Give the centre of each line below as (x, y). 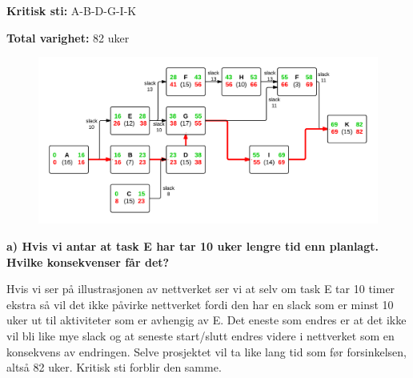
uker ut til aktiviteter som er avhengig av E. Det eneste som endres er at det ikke (206, 320)
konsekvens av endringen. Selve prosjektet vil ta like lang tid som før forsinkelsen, (206, 351)
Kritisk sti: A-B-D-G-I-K (72, 10)
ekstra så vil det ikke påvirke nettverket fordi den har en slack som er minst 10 (200, 304)
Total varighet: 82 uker (68, 37)
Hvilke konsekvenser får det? (88, 261)
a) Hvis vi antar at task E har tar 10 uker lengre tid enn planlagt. (192, 246)
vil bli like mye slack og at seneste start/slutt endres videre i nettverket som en (200, 336)
